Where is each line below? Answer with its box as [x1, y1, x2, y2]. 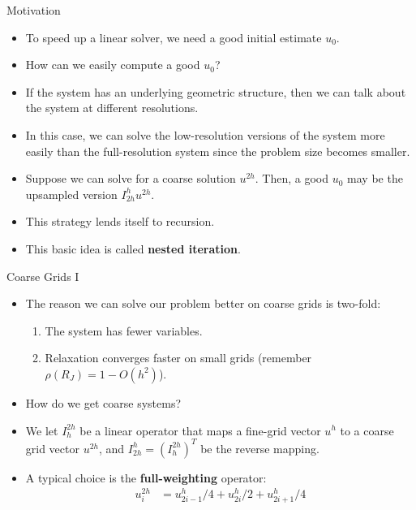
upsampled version [25, 185, 118, 202]
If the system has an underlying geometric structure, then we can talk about [25, 83, 406, 100]
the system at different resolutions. [25, 99, 199, 116]
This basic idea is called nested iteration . [25, 240, 241, 257]
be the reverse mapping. [200, 439, 320, 456]
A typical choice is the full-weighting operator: [25, 469, 267, 486]
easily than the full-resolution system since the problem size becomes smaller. [25, 142, 410, 159]
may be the [347, 170, 403, 187]
